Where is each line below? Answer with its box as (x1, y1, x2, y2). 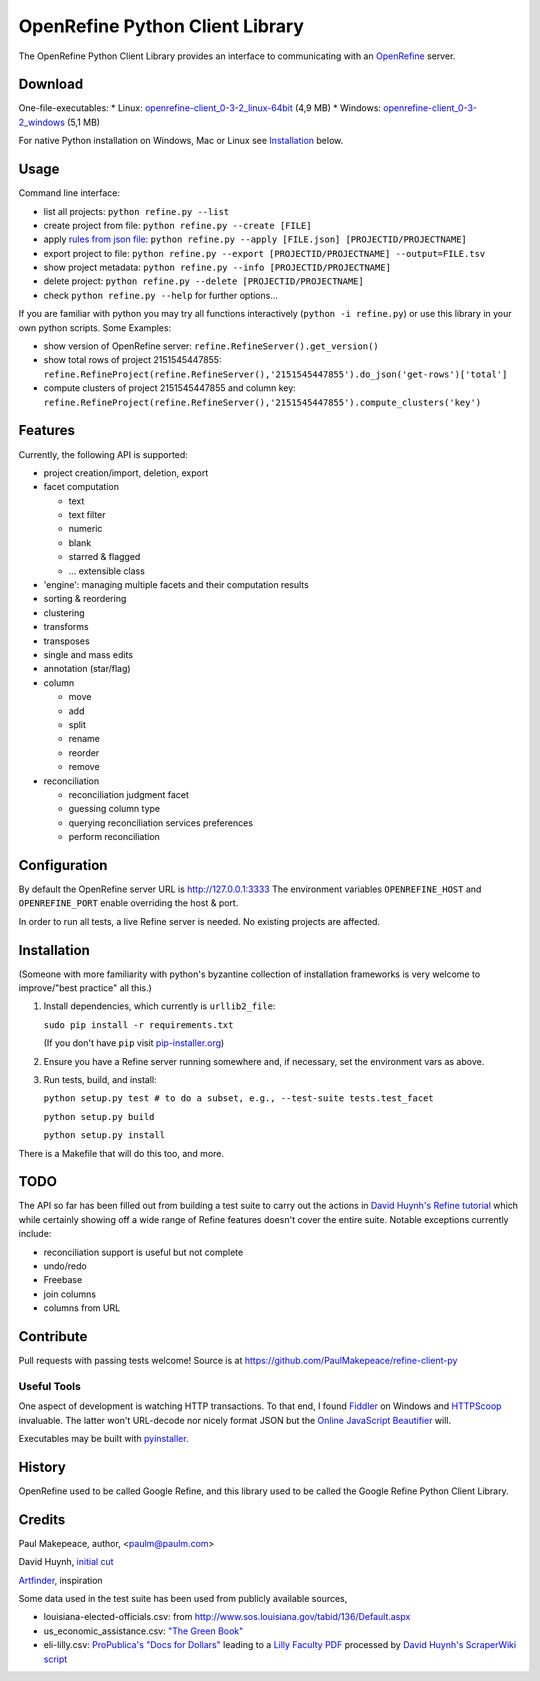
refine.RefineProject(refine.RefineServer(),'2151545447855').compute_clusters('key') (43, 396, 482, 408)
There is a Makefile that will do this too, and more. (18, 1147, 225, 1159)
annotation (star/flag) (43, 663, 131, 675)
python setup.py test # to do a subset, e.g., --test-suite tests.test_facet (43, 1093, 434, 1104)
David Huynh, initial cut (18, 1556, 114, 1568)
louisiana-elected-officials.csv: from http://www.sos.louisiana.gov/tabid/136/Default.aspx (43, 1611, 411, 1623)
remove (68, 761, 100, 773)
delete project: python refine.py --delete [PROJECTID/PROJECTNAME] (43, 275, 364, 287)
